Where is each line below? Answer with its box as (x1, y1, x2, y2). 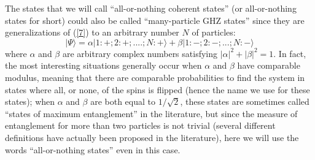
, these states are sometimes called (180, 95, 309, 108)
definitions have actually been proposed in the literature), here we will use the (5, 131, 299, 143)
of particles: (192, 26, 236, 39)
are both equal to (90, 95, 156, 108)
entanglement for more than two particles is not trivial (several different (5, 119, 276, 132)
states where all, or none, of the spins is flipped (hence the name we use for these (5, 83, 310, 96)
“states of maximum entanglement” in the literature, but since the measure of (5, 107, 298, 120)
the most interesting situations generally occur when (5, 59, 202, 72)
